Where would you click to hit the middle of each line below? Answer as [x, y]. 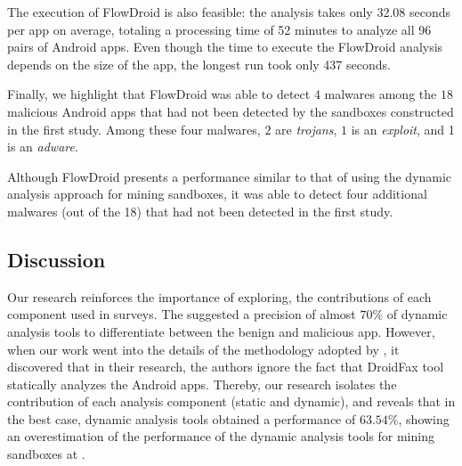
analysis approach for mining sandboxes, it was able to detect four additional [217, 194]
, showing [424, 418]
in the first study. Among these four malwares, [134, 129]
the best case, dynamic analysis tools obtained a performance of [182, 418]
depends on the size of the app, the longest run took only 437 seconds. [199, 64]
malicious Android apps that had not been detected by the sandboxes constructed [231, 111]
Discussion [57, 259]
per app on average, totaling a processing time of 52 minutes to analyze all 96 [219, 29]
